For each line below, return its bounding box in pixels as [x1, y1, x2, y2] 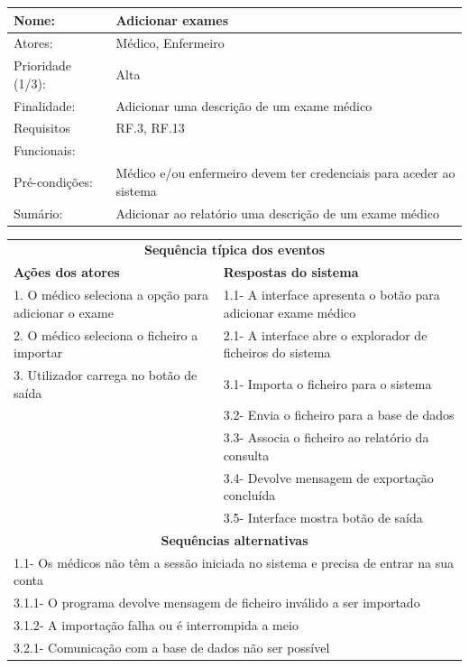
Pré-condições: [14, 172, 93, 190]
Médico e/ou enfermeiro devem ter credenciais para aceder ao [115, 163, 455, 182]
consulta [223, 445, 270, 464]
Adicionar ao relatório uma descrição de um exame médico [115, 203, 439, 222]
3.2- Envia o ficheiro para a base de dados [223, 405, 455, 424]
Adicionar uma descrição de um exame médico [115, 96, 372, 115]
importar [14, 343, 63, 362]
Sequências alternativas [161, 531, 308, 549]
